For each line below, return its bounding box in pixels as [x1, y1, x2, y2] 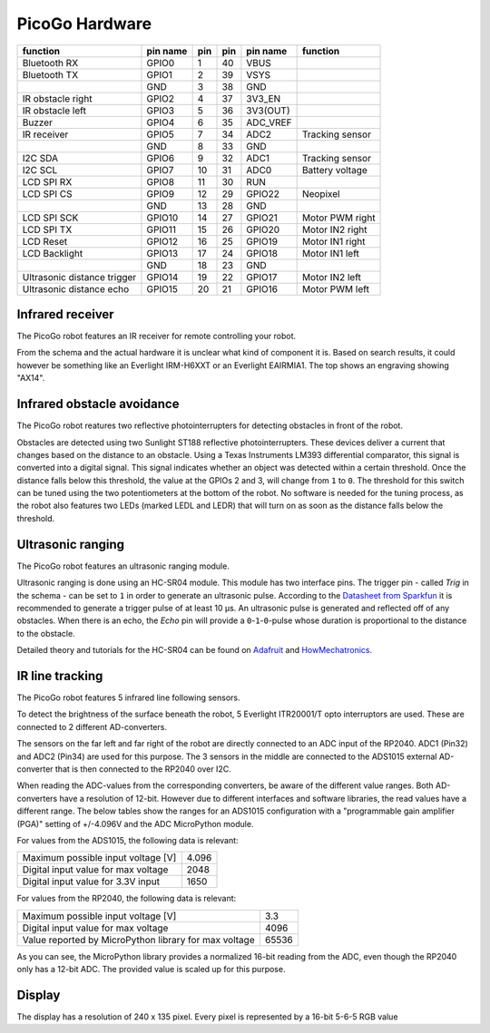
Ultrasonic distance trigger [22, 270, 137, 283]
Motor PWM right [301, 211, 376, 224]
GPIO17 [246, 270, 278, 283]
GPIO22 [246, 187, 280, 200]
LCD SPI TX [22, 223, 73, 236]
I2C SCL [22, 163, 58, 176]
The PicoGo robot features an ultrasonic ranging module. [16, 560, 230, 571]
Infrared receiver [16, 307, 114, 322]
